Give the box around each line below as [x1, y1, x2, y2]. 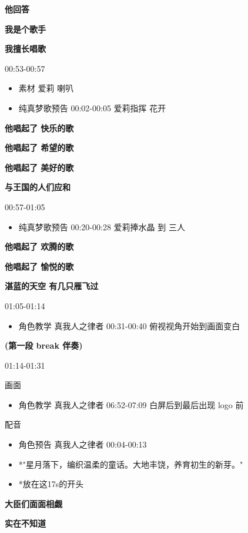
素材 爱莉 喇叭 [18, 82, 74, 94]
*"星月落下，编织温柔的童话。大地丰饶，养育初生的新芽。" [18, 458, 243, 470]
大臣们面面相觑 [5, 497, 62, 509]
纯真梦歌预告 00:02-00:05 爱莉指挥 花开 [18, 101, 166, 114]
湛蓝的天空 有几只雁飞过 [5, 280, 99, 292]
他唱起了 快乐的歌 [5, 121, 74, 134]
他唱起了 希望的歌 [5, 141, 74, 154]
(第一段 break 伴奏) [5, 339, 83, 352]
